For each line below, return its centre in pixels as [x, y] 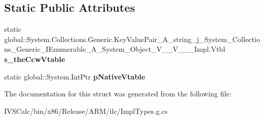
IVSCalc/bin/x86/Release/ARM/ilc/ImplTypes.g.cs [86, 111]
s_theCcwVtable [35, 59]
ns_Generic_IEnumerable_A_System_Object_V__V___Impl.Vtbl [115, 49]
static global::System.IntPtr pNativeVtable [75, 76]
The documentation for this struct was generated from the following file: [118, 94]
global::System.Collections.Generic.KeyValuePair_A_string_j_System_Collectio [132, 39]
